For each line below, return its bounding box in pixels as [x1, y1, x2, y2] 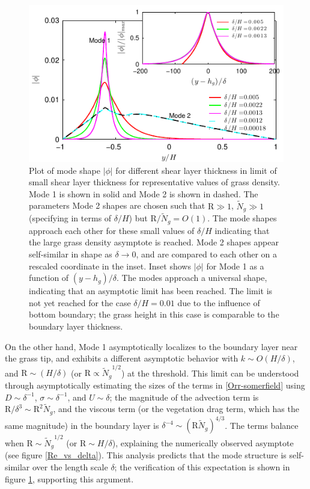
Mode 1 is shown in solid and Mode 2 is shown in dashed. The [29, 187, 258, 200]
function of [29, 271, 69, 284]
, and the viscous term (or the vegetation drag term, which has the [53, 402, 299, 415]
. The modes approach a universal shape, [117, 271, 267, 284]
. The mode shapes [207, 212, 277, 224]
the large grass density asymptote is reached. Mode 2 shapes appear [29, 236, 279, 248]
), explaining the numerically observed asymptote [112, 437, 294, 449]
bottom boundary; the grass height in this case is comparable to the [29, 308, 279, 321]
